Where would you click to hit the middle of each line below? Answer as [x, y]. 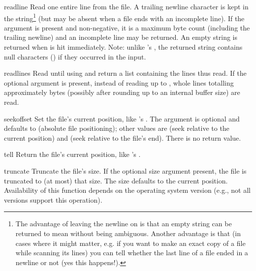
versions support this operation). [53, 199]
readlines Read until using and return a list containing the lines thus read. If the [125, 73]
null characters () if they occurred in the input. [75, 56]
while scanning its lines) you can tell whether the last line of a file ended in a [132, 253]
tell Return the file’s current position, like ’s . [72, 154]
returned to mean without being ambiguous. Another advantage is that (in [128, 233]
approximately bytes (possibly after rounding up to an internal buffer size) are [122, 92]
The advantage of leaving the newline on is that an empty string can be [124, 224]
